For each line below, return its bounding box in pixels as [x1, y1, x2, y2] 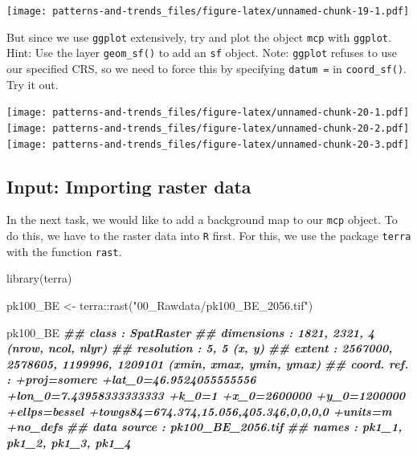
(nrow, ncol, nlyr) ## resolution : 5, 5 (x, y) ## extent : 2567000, [6, 340, 393, 356]
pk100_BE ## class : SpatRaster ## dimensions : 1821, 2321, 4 [6, 324, 375, 340]
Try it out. [6, 75, 59, 92]
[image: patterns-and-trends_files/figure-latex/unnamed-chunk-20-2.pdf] [6, 122, 410, 134]
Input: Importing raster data [6, 173, 251, 198]
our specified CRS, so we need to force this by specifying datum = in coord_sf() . [6, 59, 407, 76]
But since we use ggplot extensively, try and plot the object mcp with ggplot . [6, 28, 391, 45]
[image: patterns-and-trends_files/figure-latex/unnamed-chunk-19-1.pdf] [6, 6, 410, 17]
